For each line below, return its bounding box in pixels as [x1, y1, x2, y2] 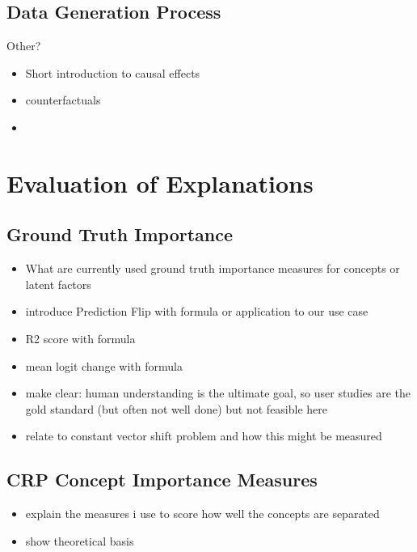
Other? [6, 37, 41, 54]
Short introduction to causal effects [25, 64, 200, 81]
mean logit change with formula [25, 357, 183, 374]
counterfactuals [25, 91, 101, 108]
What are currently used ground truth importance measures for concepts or [25, 260, 400, 277]
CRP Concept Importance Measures [6, 467, 318, 492]
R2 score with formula [25, 329, 136, 346]
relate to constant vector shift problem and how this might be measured [25, 427, 382, 444]
